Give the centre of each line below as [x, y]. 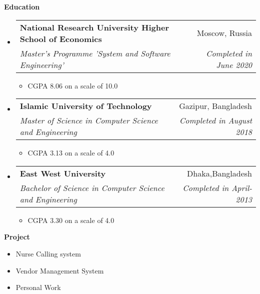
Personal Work [38, 287]
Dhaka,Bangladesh [219, 173]
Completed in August [215, 120]
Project [17, 237]
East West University [63, 173]
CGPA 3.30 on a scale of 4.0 [71, 220]
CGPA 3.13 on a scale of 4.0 [71, 153]
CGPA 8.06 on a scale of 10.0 [73, 85]
